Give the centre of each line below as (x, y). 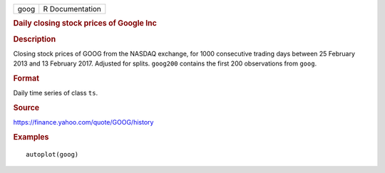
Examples (31, 137)
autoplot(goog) (52, 154)
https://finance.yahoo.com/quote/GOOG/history (83, 122)
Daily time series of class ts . (56, 93)
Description (35, 39)
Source (26, 108)
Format (26, 78)
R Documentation (72, 9)
